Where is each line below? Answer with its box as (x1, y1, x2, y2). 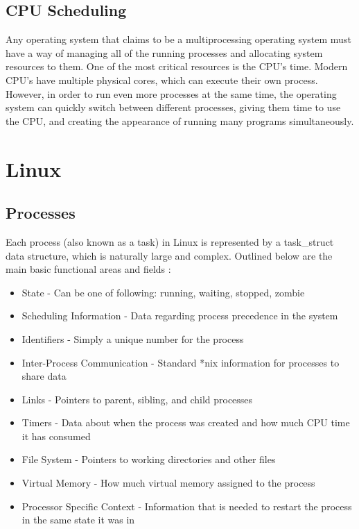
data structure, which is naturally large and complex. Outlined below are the (6, 248, 333, 262)
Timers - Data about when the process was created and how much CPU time (21, 415, 350, 430)
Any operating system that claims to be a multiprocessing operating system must (6, 32, 351, 47)
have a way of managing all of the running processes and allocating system (6, 45, 323, 60)
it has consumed (21, 428, 91, 443)
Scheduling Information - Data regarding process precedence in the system (21, 308, 338, 323)
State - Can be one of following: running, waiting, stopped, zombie (21, 285, 305, 299)
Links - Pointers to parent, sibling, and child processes (21, 392, 253, 406)
